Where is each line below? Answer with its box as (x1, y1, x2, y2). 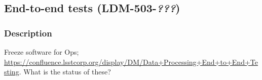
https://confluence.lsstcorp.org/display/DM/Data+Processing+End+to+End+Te (4, 56, 258, 67)
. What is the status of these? (19, 66, 111, 77)
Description (4, 26, 52, 39)
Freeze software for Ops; (4, 47, 79, 57)
